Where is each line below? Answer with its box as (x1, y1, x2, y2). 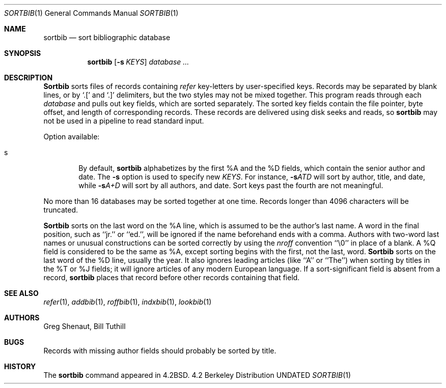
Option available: (43, 132, 100, 141)
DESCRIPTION (4, 73, 53, 82)
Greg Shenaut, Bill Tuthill (43, 322, 126, 331)
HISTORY (4, 362, 36, 371)
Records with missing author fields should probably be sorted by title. (43, 346, 276, 355)
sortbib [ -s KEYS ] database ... (87, 57, 189, 66)
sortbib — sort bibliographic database (43, 33, 171, 42)
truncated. (43, 205, 78, 214)
